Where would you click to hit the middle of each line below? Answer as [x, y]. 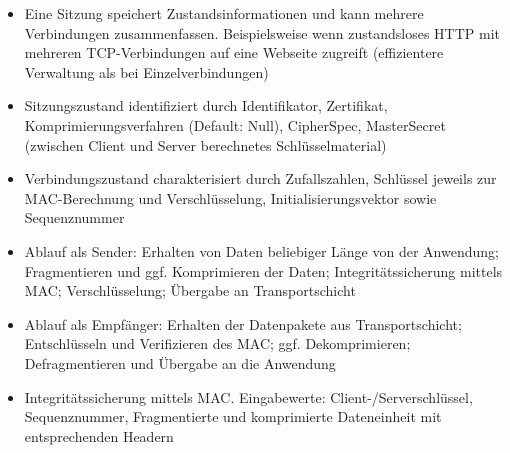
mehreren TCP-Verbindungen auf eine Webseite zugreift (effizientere [234, 52]
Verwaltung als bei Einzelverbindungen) [146, 71]
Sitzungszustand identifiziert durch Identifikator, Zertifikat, [206, 105]
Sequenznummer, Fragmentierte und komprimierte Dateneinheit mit [233, 416]
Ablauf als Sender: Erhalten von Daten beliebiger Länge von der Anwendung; [261, 250]
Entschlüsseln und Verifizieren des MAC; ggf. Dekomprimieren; [217, 343]
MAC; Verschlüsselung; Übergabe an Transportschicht [190, 290]
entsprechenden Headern [99, 435]
